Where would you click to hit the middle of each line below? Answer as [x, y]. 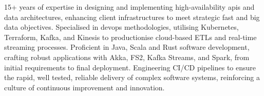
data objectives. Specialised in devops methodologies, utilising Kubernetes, [121, 27]
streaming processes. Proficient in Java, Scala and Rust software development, [127, 47]
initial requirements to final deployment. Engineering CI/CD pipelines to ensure [130, 67]
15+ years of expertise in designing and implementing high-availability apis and [129, 7]
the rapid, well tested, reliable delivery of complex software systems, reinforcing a [132, 77]
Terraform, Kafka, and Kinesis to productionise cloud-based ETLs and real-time [130, 37]
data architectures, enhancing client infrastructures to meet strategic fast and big [132, 17]
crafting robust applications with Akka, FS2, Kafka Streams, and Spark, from [127, 57]
